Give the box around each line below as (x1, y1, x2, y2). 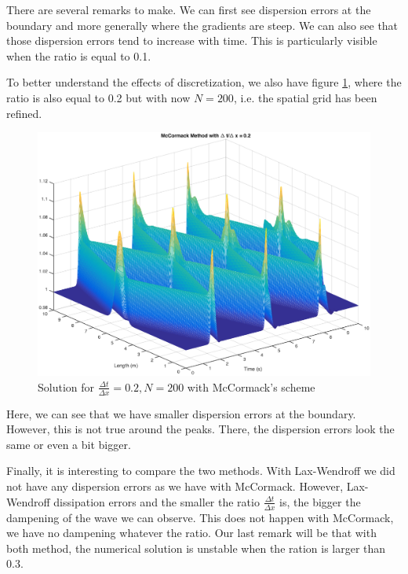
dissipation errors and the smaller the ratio (53, 493, 260, 510)
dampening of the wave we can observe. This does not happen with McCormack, (6, 509, 394, 525)
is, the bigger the (279, 493, 361, 510)
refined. (6, 105, 42, 121)
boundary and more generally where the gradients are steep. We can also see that (6, 17, 399, 33)
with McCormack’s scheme (187, 378, 315, 395)
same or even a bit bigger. (6, 436, 131, 452)
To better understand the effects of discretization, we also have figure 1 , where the (6, 74, 402, 90)
